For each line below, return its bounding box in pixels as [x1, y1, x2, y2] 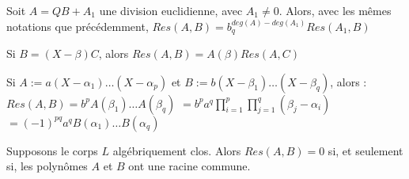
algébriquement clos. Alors [112, 142, 241, 158]
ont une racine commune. [128, 158, 251, 174]
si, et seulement [328, 142, 403, 158]
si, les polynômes [6, 158, 88, 174]
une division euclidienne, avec [99, 2, 243, 18]
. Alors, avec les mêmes [278, 2, 392, 18]
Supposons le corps [6, 142, 98, 158]
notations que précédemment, [6, 17, 149, 34]
